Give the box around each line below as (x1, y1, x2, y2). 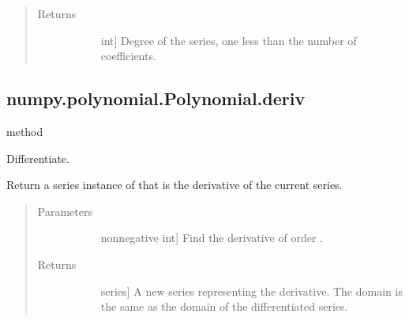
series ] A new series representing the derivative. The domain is (100, 282, 403, 299)
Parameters (37, 202, 92, 219)
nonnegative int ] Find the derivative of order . (100, 229, 323, 246)
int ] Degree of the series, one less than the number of (100, 32, 357, 48)
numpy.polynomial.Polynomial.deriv (6, 86, 306, 111)
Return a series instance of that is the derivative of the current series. (6, 176, 343, 193)
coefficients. (100, 47, 156, 64)
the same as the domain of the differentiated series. (100, 298, 348, 315)
